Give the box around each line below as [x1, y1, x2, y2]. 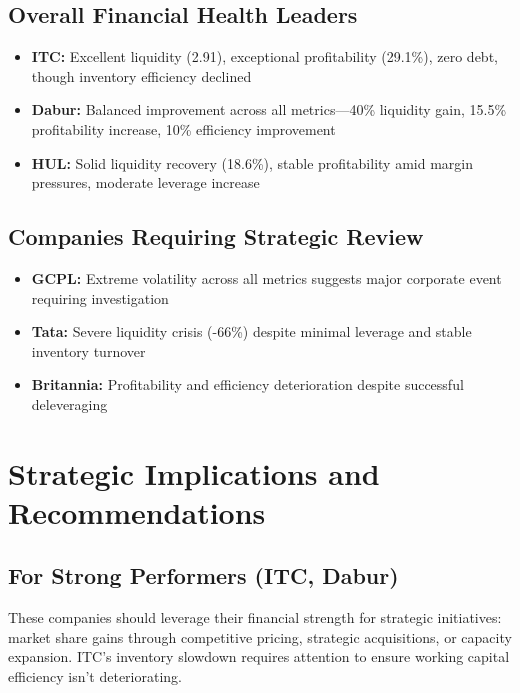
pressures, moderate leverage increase [31, 172, 260, 193]
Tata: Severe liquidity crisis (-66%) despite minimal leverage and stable [31, 321, 472, 342]
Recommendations [8, 491, 266, 532]
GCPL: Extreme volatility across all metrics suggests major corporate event [31, 267, 502, 288]
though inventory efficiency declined [31, 65, 252, 86]
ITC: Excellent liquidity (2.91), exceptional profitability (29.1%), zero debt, [31, 46, 498, 67]
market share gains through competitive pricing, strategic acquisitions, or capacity [8, 626, 512, 647]
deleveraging [31, 393, 108, 414]
